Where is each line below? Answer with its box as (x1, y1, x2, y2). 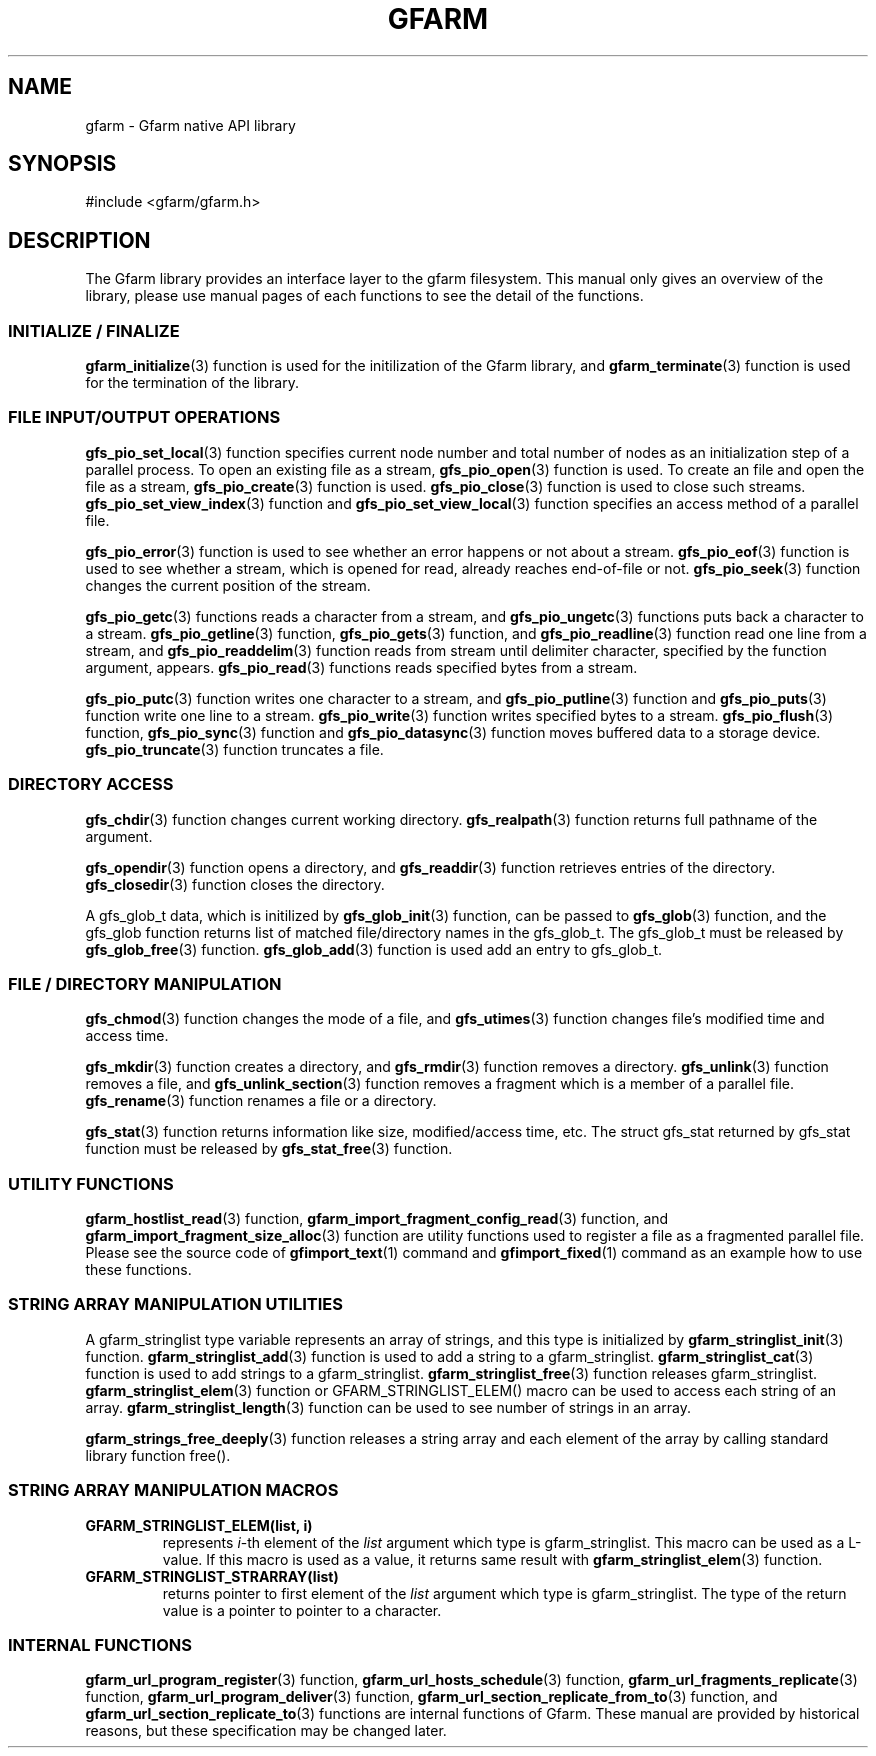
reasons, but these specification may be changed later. (85, 1722, 447, 1740)
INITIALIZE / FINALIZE (8, 320, 180, 341)
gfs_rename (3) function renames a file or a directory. (85, 1092, 437, 1110)
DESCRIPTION (8, 227, 151, 253)
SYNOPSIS (8, 151, 117, 177)
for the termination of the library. (85, 374, 299, 392)
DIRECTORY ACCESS (8, 774, 174, 795)
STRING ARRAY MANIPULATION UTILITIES (8, 1294, 343, 1315)
